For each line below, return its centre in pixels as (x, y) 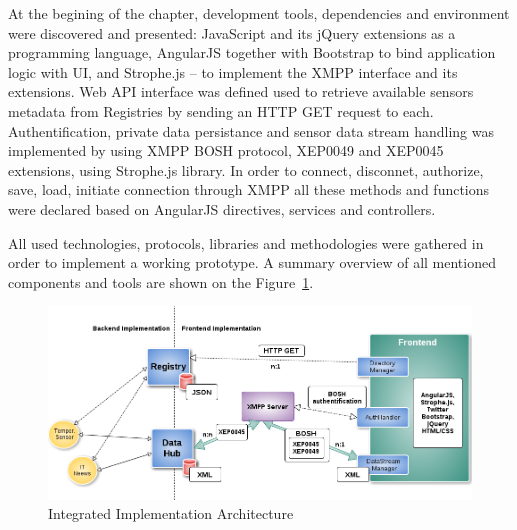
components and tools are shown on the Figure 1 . (161, 281)
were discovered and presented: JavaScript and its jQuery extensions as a (232, 32)
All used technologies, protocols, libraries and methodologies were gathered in (246, 242)
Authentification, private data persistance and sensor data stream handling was (251, 130)
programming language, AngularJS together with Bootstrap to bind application (252, 52)
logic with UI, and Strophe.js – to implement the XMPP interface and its (233, 71)
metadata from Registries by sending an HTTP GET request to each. (221, 110)
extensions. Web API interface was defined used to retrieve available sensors (241, 91)
